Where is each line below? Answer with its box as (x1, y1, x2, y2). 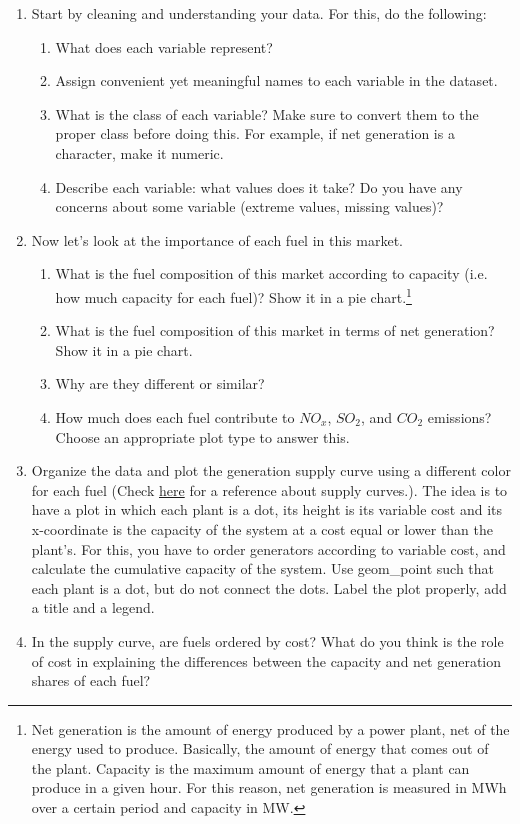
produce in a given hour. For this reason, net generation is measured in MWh (31, 777, 507, 798)
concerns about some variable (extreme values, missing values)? (55, 196, 444, 217)
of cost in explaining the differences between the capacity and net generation (31, 650, 502, 671)
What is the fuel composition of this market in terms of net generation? (55, 320, 495, 341)
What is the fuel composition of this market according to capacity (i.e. (55, 263, 488, 284)
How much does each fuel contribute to (55, 406, 295, 427)
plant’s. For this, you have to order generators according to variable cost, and (31, 538, 506, 559)
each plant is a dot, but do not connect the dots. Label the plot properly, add (31, 577, 507, 598)
